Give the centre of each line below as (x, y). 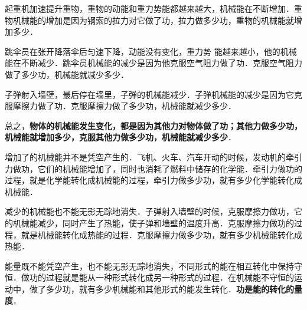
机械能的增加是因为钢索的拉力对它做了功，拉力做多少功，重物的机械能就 (153, 20)
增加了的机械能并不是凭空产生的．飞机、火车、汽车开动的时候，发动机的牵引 (153, 156)
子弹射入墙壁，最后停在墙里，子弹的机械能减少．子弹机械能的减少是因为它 (149, 94)
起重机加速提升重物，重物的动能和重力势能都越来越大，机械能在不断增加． (149, 8)
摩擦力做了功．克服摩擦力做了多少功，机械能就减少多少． (124, 106)
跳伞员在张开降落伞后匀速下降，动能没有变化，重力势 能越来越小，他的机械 (151, 51)
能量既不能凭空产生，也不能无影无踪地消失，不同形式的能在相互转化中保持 (149, 266)
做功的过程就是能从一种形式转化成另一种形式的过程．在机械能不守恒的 (157, 277)
